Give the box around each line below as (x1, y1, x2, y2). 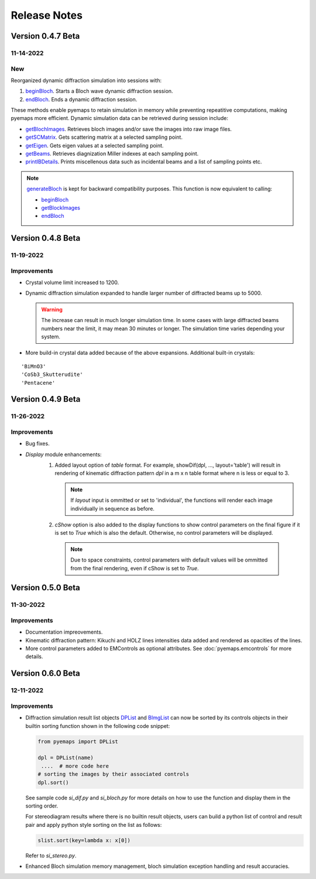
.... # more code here (41, 762, 109, 769)
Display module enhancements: (25, 451, 102, 458)
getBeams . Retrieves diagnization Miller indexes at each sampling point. (25, 150, 199, 157)
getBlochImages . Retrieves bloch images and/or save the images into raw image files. (25, 125, 232, 132)
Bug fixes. (25, 440, 50, 447)
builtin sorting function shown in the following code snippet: (25, 722, 170, 729)
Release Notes (11, 9, 83, 22)
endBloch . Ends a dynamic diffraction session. (25, 95, 138, 102)
